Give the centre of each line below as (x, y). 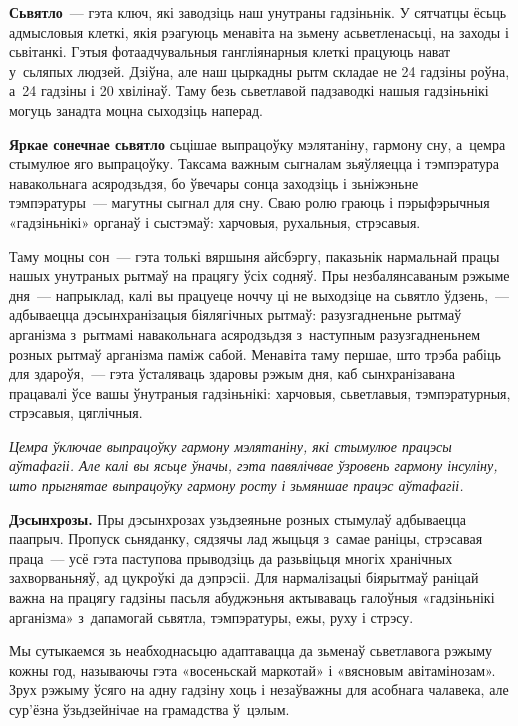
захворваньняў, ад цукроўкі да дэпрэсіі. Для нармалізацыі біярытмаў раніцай (244, 577)
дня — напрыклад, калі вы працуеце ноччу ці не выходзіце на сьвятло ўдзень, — (259, 294)
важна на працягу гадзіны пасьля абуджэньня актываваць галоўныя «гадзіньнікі (252, 597)
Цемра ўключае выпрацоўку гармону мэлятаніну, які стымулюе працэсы (230, 445)
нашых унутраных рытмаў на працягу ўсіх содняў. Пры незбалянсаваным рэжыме (259, 275)
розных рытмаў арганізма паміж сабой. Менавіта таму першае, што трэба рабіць (255, 353)
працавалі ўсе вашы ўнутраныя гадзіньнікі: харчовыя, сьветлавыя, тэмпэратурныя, (260, 392)
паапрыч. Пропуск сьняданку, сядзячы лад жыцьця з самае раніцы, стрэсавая (246, 538)
